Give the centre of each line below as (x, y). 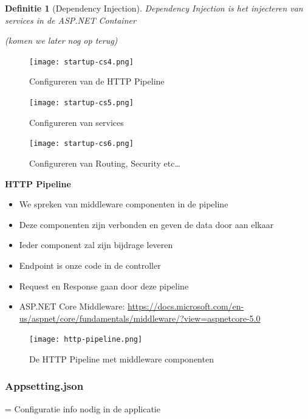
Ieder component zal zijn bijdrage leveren (96, 245)
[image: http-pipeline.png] (86, 340)
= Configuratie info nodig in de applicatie (83, 408)
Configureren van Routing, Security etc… (105, 163)
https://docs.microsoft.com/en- (186, 306)
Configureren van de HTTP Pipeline (97, 81)
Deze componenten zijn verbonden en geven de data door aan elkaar (146, 224)
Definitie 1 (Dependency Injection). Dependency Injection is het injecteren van (154, 8)
